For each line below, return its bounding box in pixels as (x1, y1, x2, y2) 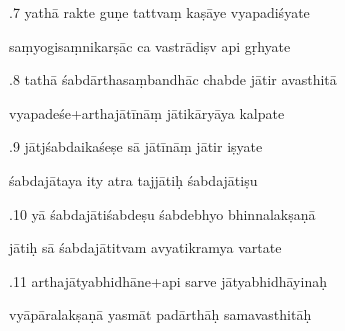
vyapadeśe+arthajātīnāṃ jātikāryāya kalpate (9, 102, 285, 123)
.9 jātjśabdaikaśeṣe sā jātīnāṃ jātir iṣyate (9, 136, 263, 157)
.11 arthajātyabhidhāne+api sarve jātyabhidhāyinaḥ (9, 270, 327, 291)
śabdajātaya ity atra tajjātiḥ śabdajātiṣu (9, 169, 258, 190)
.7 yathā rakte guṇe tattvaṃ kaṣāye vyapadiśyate (9, 2, 310, 22)
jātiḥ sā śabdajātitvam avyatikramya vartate (9, 237, 282, 258)
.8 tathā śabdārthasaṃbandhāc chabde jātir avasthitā (9, 69, 337, 90)
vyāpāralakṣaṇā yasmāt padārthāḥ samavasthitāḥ (9, 304, 312, 325)
